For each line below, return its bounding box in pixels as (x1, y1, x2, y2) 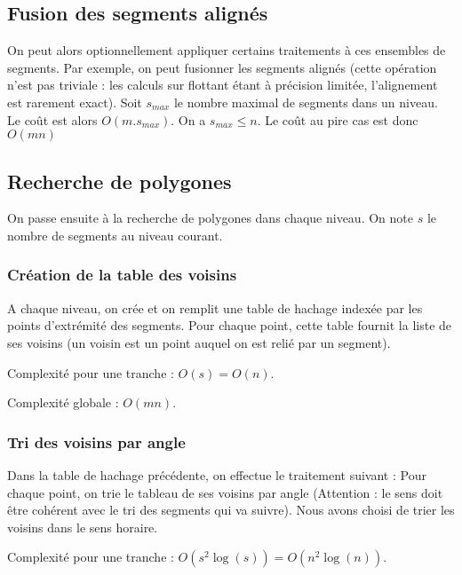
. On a (171, 110, 206, 129)
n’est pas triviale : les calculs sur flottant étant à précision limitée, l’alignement (7, 75, 438, 94)
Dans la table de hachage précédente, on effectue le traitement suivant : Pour (7, 465, 426, 484)
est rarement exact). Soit (7, 92, 142, 111)
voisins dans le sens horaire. (7, 517, 158, 536)
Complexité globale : (7, 393, 119, 412)
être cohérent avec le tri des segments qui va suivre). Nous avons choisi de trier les (7, 500, 455, 519)
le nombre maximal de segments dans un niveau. (173, 92, 438, 111)
